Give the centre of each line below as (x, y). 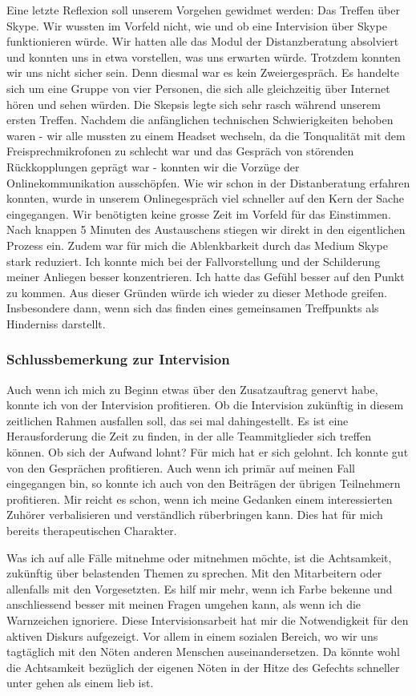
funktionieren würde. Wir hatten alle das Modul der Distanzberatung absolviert (203, 41)
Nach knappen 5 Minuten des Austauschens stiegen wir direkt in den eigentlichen (206, 229)
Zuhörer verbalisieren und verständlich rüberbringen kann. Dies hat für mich (195, 515)
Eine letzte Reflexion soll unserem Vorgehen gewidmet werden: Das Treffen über (203, 10)
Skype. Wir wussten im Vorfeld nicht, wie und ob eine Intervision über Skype (197, 25)
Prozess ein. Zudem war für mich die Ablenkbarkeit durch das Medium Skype (197, 245)
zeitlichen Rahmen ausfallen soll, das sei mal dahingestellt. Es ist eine (178, 420)
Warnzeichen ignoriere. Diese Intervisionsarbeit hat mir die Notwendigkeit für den (208, 620)
